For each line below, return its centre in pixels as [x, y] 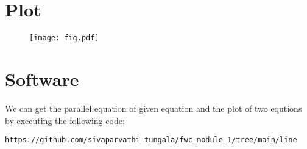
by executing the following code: [65, 120]
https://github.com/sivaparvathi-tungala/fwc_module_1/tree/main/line [151, 140]
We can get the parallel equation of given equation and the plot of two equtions [153, 108]
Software [42, 78]
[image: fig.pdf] [64, 38]
